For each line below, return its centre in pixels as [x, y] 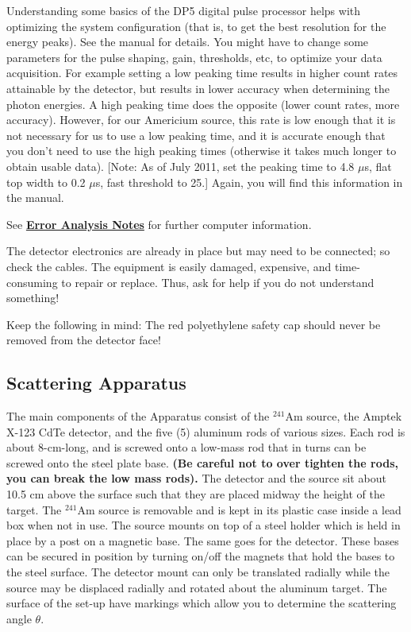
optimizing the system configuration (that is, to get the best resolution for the [196, 26]
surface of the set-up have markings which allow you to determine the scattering [202, 603]
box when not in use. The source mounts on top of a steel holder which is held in [204, 525]
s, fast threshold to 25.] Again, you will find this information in [249, 182]
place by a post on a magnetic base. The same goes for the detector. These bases [203, 540]
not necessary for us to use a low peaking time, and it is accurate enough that [196, 135]
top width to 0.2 [46, 182]
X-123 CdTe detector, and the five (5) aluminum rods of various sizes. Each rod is [206, 431]
